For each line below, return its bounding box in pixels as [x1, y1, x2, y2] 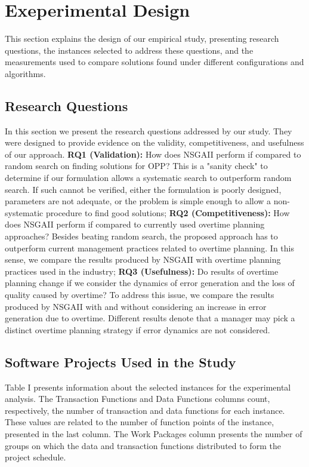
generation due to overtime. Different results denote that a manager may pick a [5, 312, 295, 324]
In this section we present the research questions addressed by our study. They [5, 124, 292, 137]
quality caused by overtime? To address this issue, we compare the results [5, 288, 274, 301]
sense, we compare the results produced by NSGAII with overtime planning [5, 253, 281, 266]
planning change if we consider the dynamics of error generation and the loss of [5, 276, 295, 289]
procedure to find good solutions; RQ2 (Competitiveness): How [45, 206, 290, 219]
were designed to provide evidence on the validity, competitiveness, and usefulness [5, 136, 304, 149]
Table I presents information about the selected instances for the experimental [5, 380, 291, 393]
